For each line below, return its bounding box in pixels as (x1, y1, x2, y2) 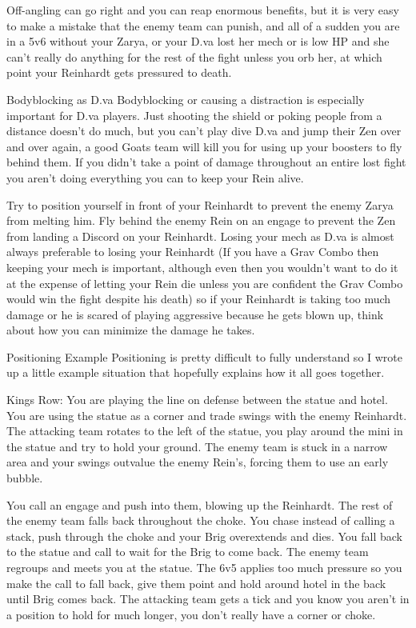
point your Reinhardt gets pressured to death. (6, 64, 232, 81)
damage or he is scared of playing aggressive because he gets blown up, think (6, 306, 384, 322)
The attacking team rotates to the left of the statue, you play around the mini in (6, 422, 403, 439)
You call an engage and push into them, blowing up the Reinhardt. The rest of (6, 496, 393, 513)
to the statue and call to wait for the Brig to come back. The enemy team (6, 543, 369, 560)
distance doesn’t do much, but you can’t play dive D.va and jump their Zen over (6, 122, 402, 139)
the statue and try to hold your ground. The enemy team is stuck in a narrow (6, 438, 388, 454)
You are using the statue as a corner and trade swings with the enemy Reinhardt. (6, 406, 407, 423)
